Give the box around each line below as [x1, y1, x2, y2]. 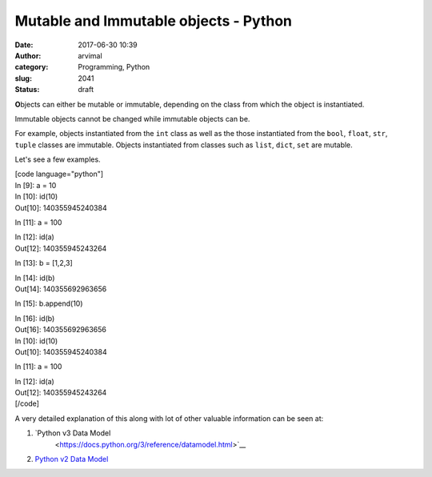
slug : [14, 73, 32, 83]
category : [14, 62, 49, 72]
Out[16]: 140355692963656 [14, 325, 107, 335]
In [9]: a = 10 [14, 180, 57, 190]
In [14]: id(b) [14, 273, 55, 283]
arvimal [78, 50, 103, 60]
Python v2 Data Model [34, 455, 109, 464]
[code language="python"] [14, 169, 104, 179]
